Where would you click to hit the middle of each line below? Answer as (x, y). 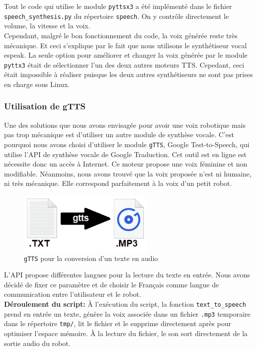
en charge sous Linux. (37, 84)
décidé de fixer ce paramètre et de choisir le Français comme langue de (112, 284)
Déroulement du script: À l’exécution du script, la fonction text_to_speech (125, 304)
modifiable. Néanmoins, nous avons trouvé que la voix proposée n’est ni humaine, (128, 173)
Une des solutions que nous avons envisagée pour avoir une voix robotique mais (125, 125)
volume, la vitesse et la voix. (47, 26)
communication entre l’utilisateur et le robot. (73, 294)
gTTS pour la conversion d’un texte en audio (91, 258)
